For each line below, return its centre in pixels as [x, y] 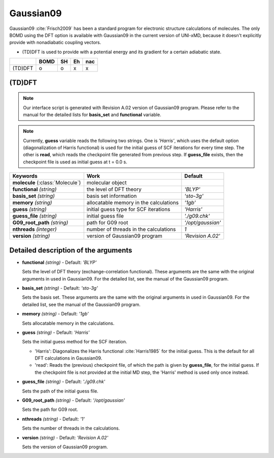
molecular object [107, 183]
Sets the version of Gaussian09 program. [65, 447]
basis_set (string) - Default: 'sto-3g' [60, 288]
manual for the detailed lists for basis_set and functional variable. [92, 115]
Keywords [25, 176]
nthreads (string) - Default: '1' [53, 419]
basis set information [112, 196]
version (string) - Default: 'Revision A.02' [65, 437]
